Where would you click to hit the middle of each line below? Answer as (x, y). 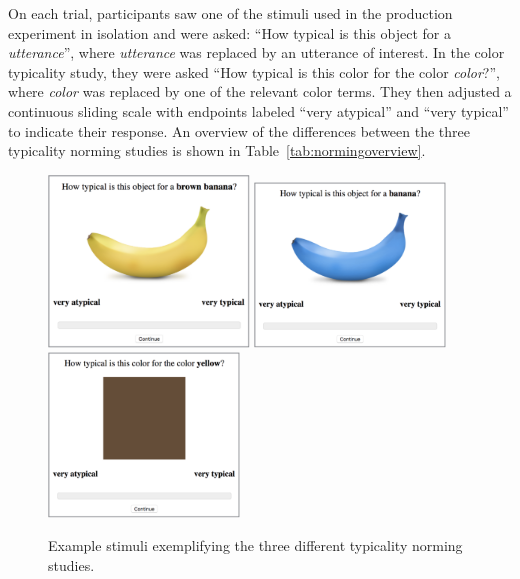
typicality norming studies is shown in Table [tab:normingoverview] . (217, 150)
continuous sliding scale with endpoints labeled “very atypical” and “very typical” (258, 110)
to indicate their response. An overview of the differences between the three (239, 130)
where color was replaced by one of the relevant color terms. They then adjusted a (260, 91)
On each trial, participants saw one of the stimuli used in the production (230, 13)
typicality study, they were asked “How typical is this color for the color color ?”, (254, 71)
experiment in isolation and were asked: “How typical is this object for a (229, 32)
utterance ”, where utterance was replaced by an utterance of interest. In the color (256, 52)
